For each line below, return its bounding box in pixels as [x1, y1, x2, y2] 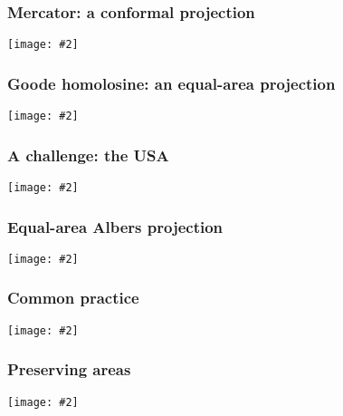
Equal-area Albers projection [7, 215, 224, 237]
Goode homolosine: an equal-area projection [7, 72, 336, 94]
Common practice [7, 286, 139, 309]
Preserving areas [7, 358, 131, 381]
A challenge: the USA [7, 143, 169, 166]
